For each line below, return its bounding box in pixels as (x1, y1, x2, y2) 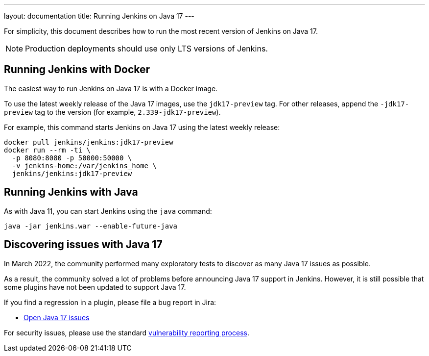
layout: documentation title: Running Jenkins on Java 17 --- (4, 12, 194, 20)
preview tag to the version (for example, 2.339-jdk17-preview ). (4, 107, 221, 116)
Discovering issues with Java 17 (4, 238, 163, 251)
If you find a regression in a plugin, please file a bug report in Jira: (4, 298, 216, 306)
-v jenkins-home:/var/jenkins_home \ (12, 161, 157, 170)
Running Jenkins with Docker (4, 63, 150, 76)
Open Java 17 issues (24, 313, 90, 322)
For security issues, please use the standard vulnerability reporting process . (4, 328, 249, 337)
